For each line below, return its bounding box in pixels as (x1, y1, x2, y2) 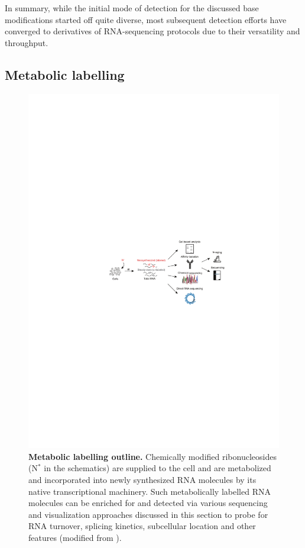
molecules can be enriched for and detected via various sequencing (28, 497, 268, 509)
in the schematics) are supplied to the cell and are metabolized (44, 462, 271, 474)
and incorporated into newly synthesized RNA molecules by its (28, 474, 257, 486)
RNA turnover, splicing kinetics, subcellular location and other (28, 520, 256, 532)
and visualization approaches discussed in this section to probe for (28, 508, 268, 520)
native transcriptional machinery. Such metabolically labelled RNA (28, 485, 271, 497)
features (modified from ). (28, 531, 122, 544)
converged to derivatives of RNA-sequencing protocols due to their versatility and (5, 25, 300, 37)
